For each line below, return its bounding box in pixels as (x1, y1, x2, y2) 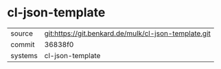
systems (10, 51, 38, 60)
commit (10, 40, 35, 49)
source (10, 29, 33, 38)
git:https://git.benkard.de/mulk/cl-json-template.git (44, 29, 211, 38)
